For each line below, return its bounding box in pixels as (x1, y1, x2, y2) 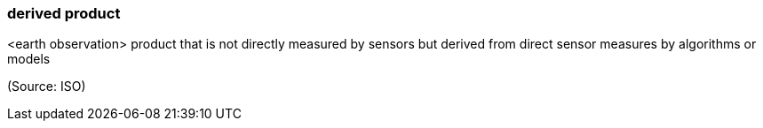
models (7, 51, 51, 67)
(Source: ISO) (7, 79, 86, 94)
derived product (7, 4, 121, 22)
